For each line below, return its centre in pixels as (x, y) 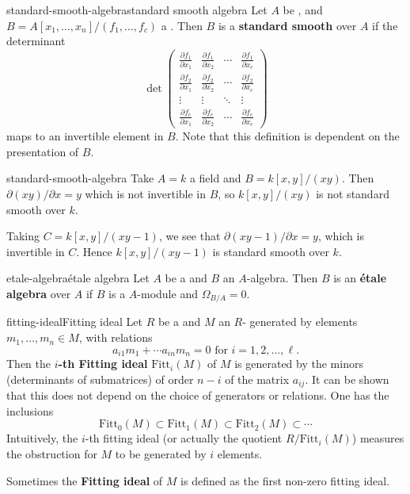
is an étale (360, 278)
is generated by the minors (299, 364)
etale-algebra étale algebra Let (78, 278)
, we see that (190, 236)
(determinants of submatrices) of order (100, 379)
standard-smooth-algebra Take (80, 178)
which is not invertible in (146, 194)
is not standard (353, 194)
